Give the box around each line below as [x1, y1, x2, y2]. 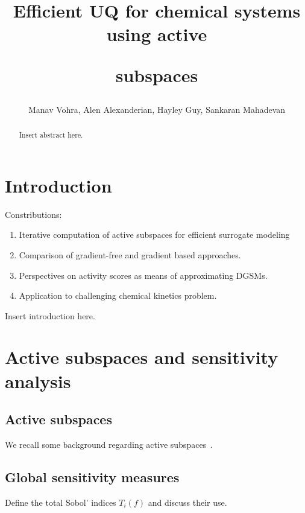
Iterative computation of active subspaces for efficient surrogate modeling [19, 228, 290, 241]
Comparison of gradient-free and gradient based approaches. [19, 248, 241, 261]
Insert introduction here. [5, 309, 95, 322]
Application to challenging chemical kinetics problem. [19, 289, 217, 302]
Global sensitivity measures [5, 468, 180, 486]
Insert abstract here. [19, 130, 83, 140]
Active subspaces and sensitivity [5, 345, 278, 369]
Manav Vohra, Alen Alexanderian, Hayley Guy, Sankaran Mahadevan [28, 103, 286, 115]
